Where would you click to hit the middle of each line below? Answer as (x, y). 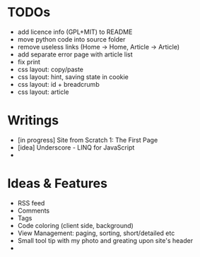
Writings (33, 120)
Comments (34, 210)
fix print (29, 61)
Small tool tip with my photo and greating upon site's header (105, 240)
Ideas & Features (58, 184)
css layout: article (43, 92)
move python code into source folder (71, 39)
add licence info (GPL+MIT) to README (75, 32)
